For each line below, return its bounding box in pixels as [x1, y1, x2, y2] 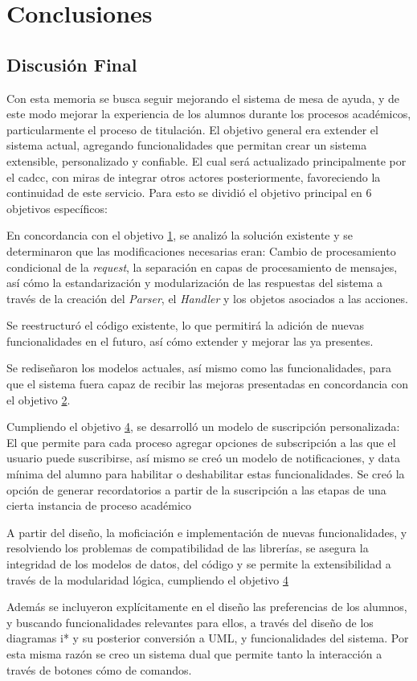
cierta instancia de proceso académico [6, 497, 192, 514]
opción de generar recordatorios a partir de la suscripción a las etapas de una [6, 481, 386, 498]
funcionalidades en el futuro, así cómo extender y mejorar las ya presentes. [6, 332, 374, 349]
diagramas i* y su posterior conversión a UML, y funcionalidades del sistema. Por [6, 630, 409, 646]
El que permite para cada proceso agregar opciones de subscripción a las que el [6, 433, 396, 450]
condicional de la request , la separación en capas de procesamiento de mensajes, [6, 258, 398, 275]
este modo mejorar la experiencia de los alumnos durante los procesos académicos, [6, 105, 411, 122]
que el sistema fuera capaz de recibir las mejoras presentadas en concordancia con [6, 375, 408, 392]
